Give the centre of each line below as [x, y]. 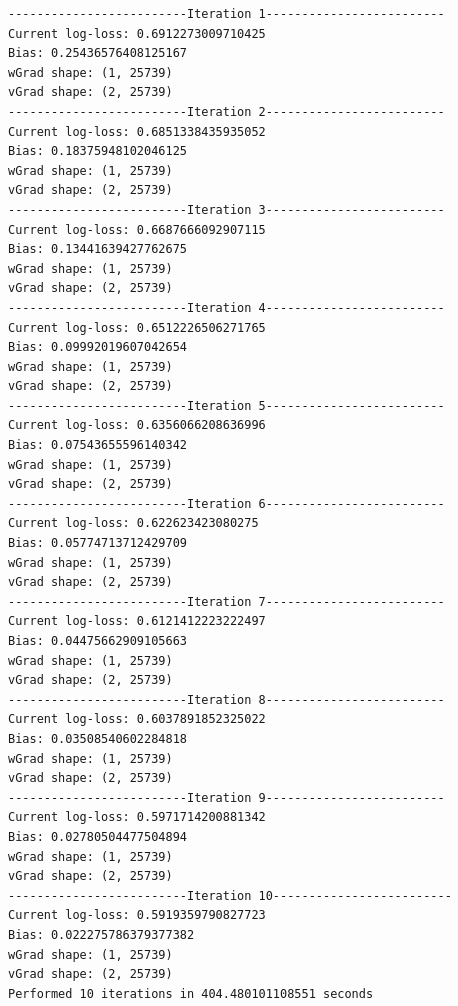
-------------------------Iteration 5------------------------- [226, 405]
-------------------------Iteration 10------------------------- [230, 895]
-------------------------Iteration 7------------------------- [226, 601]
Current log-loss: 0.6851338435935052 [137, 131]
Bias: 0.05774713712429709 [97, 543]
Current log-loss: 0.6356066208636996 [137, 425]
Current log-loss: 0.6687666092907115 [137, 229]
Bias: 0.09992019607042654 [97, 347]
